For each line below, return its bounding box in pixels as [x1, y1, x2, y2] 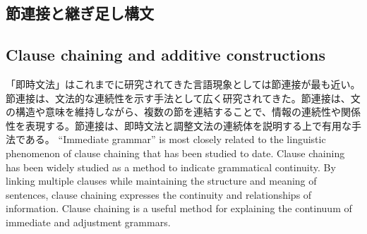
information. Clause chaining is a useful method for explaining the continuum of [6, 201, 352, 216]
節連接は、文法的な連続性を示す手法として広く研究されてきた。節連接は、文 [6, 90, 361, 105]
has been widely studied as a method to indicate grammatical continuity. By [6, 159, 336, 174]
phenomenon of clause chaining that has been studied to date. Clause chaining [6, 145, 345, 160]
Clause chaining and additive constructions [6, 44, 326, 66]
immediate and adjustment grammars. [6, 214, 171, 229]
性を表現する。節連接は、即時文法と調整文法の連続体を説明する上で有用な [6, 118, 351, 133]
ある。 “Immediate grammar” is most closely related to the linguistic [25, 132, 326, 147]
